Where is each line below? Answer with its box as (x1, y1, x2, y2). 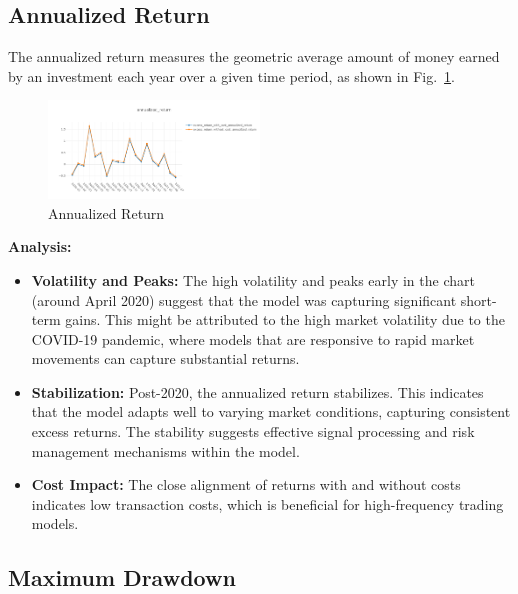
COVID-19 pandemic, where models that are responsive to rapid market (31, 328, 475, 349)
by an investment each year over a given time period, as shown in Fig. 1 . (8, 65, 455, 86)
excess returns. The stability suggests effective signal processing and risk (31, 421, 475, 442)
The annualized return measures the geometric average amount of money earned (8, 46, 500, 67)
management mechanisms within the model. (31, 440, 300, 461)
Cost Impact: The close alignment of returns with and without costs (31, 474, 461, 495)
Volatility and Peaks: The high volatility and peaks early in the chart (31, 269, 475, 290)
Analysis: (8, 236, 72, 257)
